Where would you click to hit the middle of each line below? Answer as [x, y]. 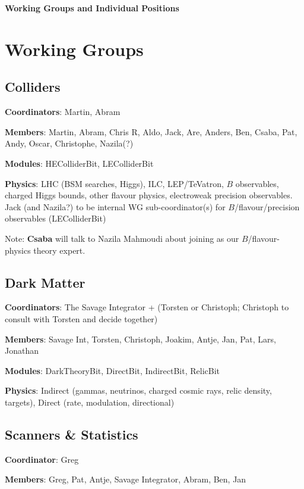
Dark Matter [45, 282]
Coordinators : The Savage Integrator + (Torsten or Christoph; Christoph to [147, 307]
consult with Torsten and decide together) [81, 318]
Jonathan [22, 351]
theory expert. [59, 250]
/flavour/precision [267, 206]
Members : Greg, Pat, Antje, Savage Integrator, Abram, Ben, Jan [126, 479]
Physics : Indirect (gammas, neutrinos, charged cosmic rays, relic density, [138, 390]
